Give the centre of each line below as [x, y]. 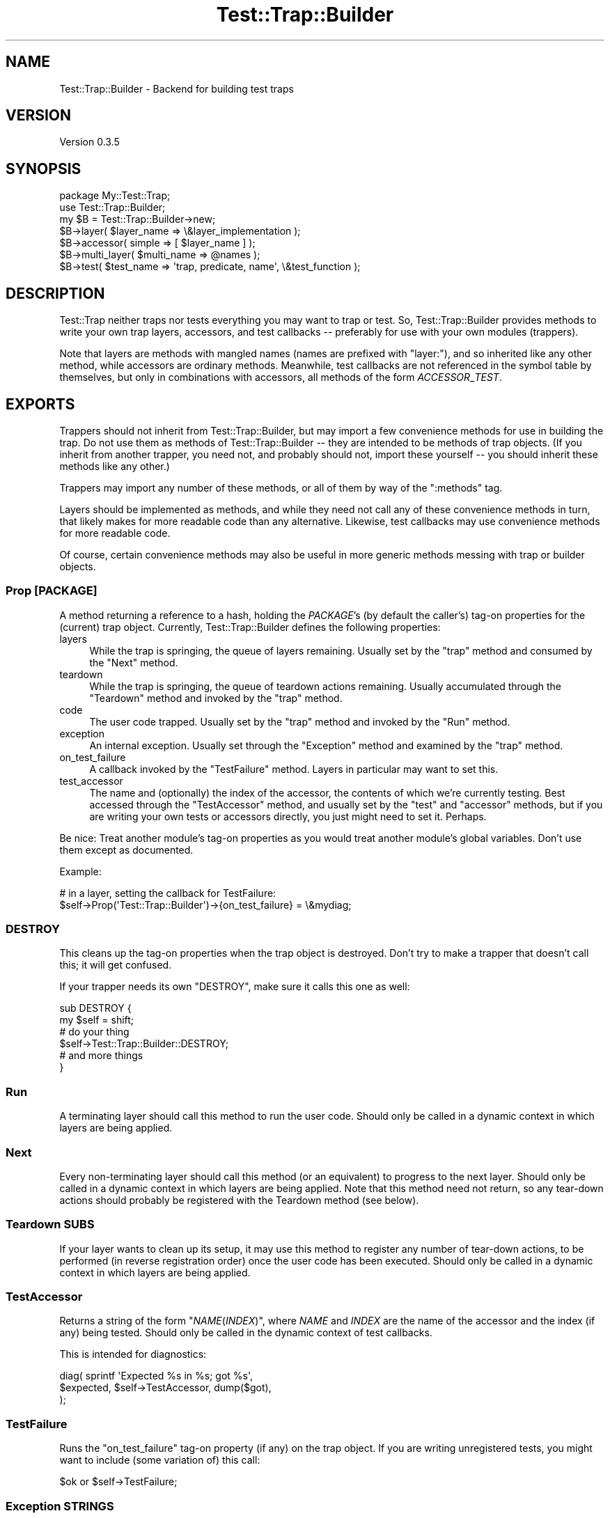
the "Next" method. [134, 662]
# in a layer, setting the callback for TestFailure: [168, 893]
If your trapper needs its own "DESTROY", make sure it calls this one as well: [235, 987]
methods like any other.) [115, 466]
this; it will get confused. [116, 965]
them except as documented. [126, 850]
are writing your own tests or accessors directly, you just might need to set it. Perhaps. [288, 816]
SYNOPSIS [44, 169]
